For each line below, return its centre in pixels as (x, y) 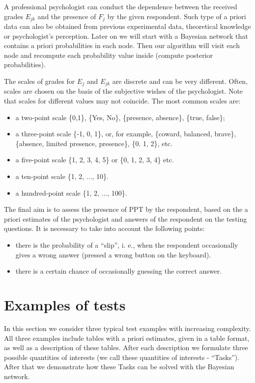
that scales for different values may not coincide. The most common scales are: (122, 101)
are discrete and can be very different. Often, (180, 81)
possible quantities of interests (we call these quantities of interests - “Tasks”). (122, 357)
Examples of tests (65, 304)
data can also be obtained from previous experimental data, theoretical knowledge (127, 26)
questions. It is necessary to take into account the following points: (104, 228)
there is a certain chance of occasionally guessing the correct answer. (119, 271)
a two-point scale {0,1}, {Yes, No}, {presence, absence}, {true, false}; (120, 117)
